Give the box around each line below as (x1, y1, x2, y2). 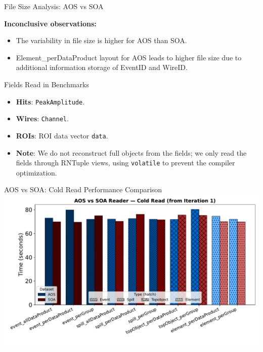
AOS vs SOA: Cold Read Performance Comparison (4, 184, 162, 195)
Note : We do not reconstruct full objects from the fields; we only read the (16, 147, 247, 158)
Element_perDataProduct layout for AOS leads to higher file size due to (16, 52, 242, 62)
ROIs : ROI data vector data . (16, 130, 108, 140)
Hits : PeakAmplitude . (16, 96, 85, 107)
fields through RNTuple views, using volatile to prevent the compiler (16, 157, 235, 168)
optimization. (16, 167, 57, 178)
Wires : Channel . (16, 113, 69, 124)
